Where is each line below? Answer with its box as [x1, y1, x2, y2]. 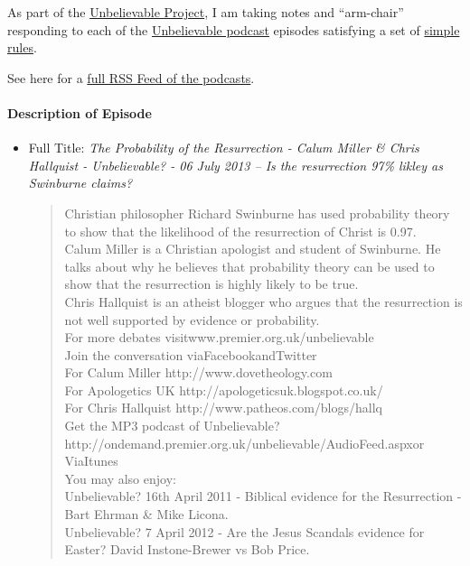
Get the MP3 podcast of [64, 416, 200, 435]
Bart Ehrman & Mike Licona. [64, 505, 229, 524]
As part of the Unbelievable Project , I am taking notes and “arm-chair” [7, 3, 404, 21]
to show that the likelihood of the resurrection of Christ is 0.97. [64, 221, 417, 240]
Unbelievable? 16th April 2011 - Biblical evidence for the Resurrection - [64, 487, 462, 506]
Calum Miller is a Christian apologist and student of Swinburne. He [64, 239, 441, 258]
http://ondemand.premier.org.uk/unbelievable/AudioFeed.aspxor [64, 433, 425, 452]
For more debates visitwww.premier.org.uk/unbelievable [64, 328, 374, 347]
